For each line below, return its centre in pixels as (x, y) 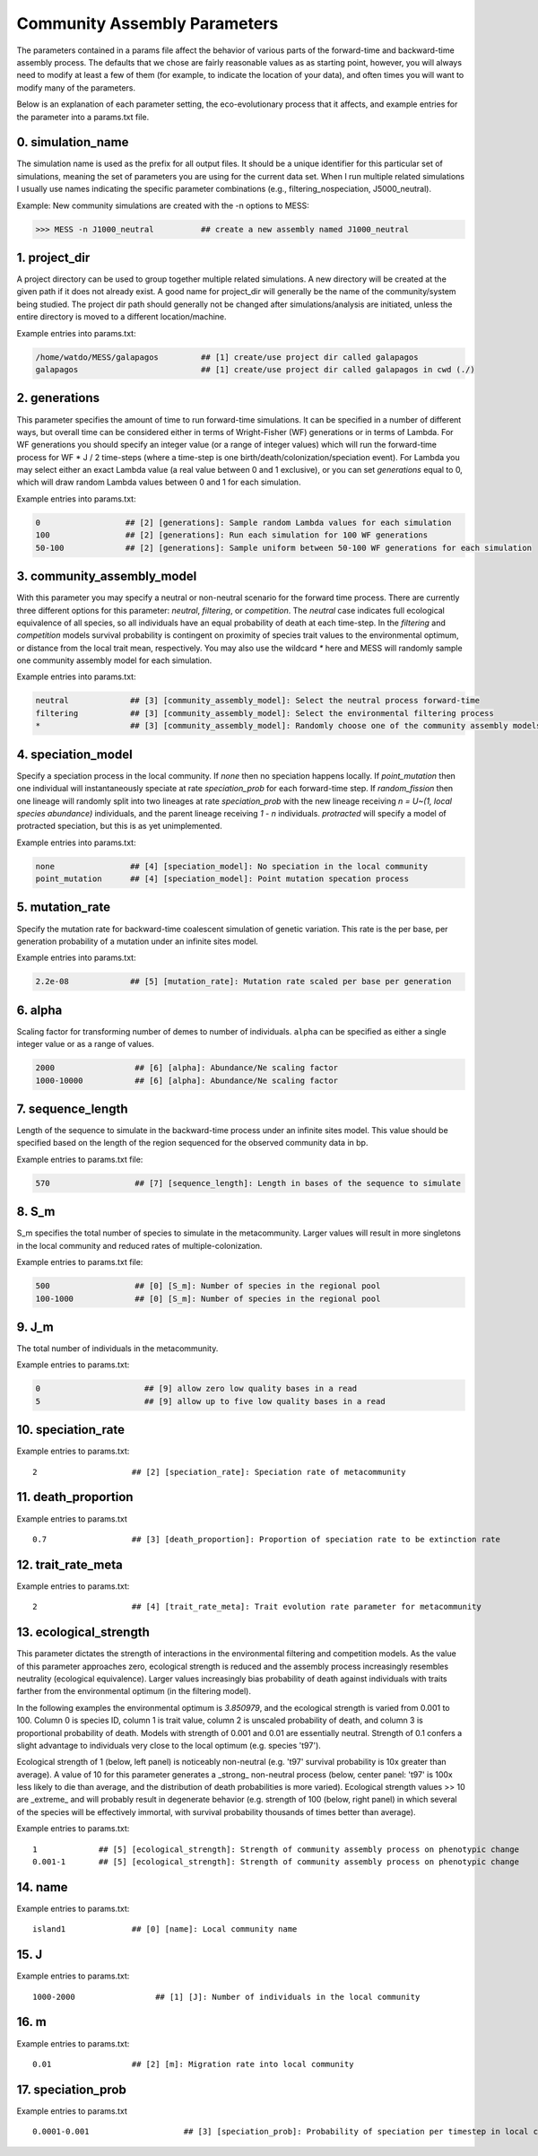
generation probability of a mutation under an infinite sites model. (138, 941)
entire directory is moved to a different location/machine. (122, 317)
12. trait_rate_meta (69, 1564)
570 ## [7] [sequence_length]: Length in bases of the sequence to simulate (248, 1183)
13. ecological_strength (83, 1632)
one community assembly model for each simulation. (114, 660)
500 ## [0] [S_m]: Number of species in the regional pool (208, 1286)
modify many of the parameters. (76, 87)
